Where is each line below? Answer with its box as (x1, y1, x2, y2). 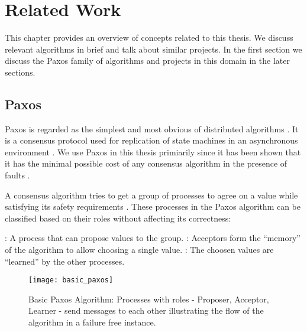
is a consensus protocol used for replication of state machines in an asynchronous (5, 134, 298, 147)
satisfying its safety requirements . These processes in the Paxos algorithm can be (5, 200, 301, 213)
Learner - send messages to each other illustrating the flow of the (28, 304, 264, 317)
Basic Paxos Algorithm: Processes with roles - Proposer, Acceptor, (28, 292, 269, 305)
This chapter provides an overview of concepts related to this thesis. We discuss (5, 31, 293, 44)
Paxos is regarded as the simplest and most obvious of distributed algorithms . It (5, 122, 299, 135)
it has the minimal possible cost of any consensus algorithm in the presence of (5, 157, 287, 170)
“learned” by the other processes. (5, 255, 125, 267)
